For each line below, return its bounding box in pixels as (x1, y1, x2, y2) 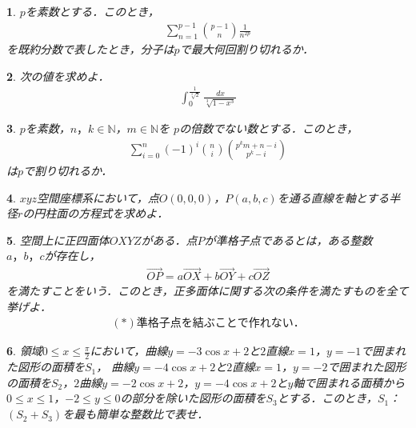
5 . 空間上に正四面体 (6, 231, 110, 248)
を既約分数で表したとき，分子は (6, 41, 174, 58)
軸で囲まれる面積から (293, 374, 406, 390)
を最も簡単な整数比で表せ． (62, 406, 209, 422)
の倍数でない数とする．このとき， (179, 120, 358, 137)
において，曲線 (90, 342, 168, 359)
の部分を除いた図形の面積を (120, 390, 266, 406)
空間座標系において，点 (37, 189, 159, 206)
